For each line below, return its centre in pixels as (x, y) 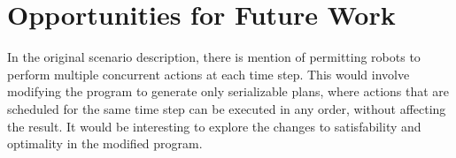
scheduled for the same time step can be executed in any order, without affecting (227, 108)
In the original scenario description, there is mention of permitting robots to (214, 57)
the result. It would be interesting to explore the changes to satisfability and (214, 126)
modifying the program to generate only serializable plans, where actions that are (228, 91)
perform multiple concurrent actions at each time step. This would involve (209, 74)
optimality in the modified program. (105, 143)
